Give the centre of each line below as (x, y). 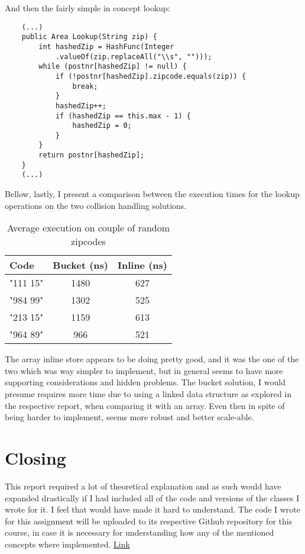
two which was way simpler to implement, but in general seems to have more (144, 370)
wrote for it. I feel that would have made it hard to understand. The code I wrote (152, 509)
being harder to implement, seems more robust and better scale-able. (129, 417)
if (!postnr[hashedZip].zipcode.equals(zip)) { (151, 76)
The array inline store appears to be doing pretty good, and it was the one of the (152, 359)
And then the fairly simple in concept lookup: (87, 8)
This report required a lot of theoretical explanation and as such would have (143, 486)
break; (85, 86)
